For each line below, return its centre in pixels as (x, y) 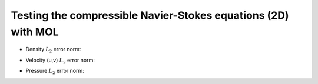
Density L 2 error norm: (53, 50)
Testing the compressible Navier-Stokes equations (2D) (150, 15)
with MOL (35, 32)
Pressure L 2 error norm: (55, 72)
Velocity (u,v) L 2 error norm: (60, 61)
